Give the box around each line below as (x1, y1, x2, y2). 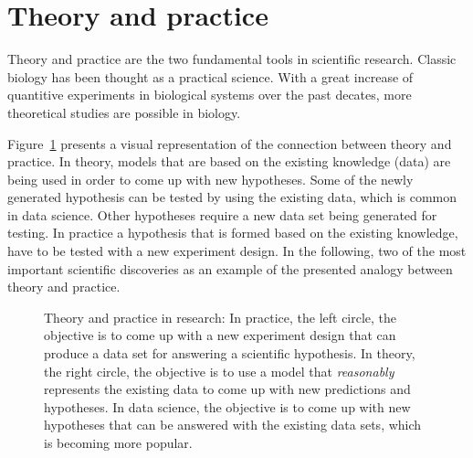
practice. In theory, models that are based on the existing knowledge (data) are (7, 152, 451, 171)
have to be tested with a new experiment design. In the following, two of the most (7, 241, 467, 261)
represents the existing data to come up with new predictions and (44, 379, 411, 399)
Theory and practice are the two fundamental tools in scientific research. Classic (7, 49, 457, 69)
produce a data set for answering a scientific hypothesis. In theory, (44, 344, 415, 363)
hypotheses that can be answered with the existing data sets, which (44, 415, 422, 434)
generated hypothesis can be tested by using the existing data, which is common (7, 187, 457, 207)
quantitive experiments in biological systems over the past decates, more (7, 85, 412, 104)
